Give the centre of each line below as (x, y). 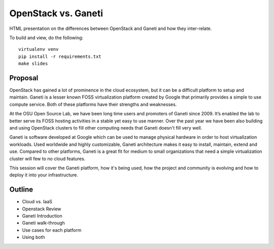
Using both (33, 237)
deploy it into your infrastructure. (44, 175)
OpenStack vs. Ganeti (56, 13)
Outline (21, 190)
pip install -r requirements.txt (60, 56)
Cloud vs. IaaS (37, 202)
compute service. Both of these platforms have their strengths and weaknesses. (93, 104)
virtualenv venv (39, 49)
